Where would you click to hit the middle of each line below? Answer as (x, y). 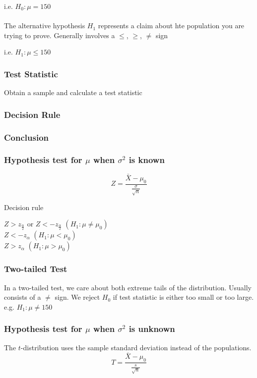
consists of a (23, 297)
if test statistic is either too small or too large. (183, 297)
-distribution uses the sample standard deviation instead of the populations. (136, 347)
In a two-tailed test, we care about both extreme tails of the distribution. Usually (128, 287)
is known (147, 160)
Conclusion (26, 137)
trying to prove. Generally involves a (60, 35)
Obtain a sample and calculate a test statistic (73, 92)
